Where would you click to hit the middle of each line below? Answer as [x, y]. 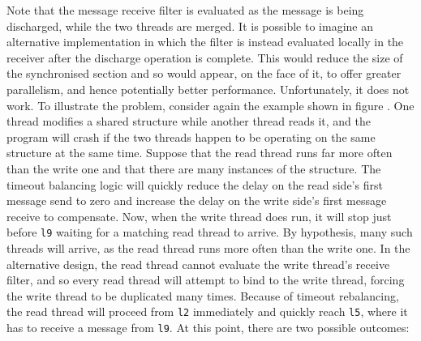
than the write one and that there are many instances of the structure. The [194, 168]
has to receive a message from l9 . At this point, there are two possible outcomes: [208, 327]
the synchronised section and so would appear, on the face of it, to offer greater [204, 73]
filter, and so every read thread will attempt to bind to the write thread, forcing [206, 280]
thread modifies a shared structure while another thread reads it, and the [189, 121]
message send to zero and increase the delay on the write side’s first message [197, 200]
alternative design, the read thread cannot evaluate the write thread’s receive [198, 264]
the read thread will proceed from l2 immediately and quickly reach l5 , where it [207, 311]
